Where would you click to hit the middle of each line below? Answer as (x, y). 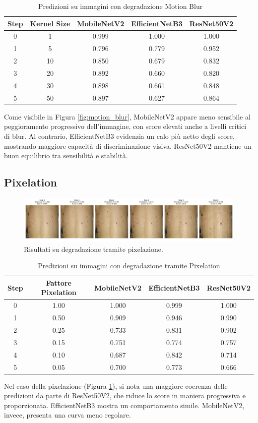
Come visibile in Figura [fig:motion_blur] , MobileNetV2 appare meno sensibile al (127, 116)
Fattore (59, 282)
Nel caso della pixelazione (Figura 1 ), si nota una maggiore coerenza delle (116, 386)
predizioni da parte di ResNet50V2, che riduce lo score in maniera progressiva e (125, 395)
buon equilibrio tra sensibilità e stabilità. (66, 155)
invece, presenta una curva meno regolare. (67, 415)
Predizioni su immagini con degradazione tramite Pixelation (129, 266)
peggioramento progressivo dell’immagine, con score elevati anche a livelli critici (125, 126)
